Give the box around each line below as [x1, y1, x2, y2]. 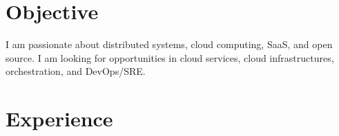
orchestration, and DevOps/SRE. [6, 64, 146, 78]
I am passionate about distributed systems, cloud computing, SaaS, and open [6, 37, 333, 52]
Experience [6, 104, 113, 133]
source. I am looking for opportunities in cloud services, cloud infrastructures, [6, 50, 334, 65]
